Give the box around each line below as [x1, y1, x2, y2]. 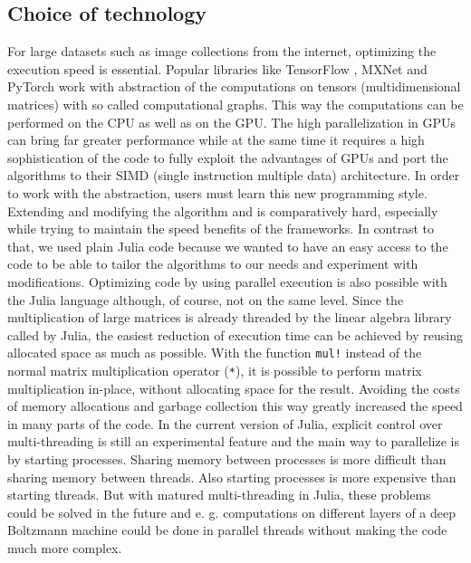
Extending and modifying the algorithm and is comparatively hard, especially [7, 201, 438, 220]
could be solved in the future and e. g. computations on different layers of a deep [7, 502, 457, 521]
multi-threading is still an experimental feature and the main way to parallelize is [7, 432, 459, 451]
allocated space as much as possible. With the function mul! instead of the [7, 343, 422, 362]
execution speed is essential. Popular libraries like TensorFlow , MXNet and [7, 59, 428, 78]
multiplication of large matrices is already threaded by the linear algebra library [7, 308, 452, 327]
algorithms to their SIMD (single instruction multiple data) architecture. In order [7, 166, 460, 185]
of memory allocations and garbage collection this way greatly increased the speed [7, 396, 463, 415]
